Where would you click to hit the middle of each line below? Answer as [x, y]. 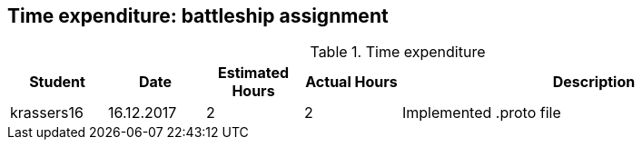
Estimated [253, 73]
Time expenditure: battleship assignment [198, 16]
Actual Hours [351, 82]
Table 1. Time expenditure [398, 52]
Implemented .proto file [482, 113]
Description [594, 82]
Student [57, 82]
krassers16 [47, 113]
